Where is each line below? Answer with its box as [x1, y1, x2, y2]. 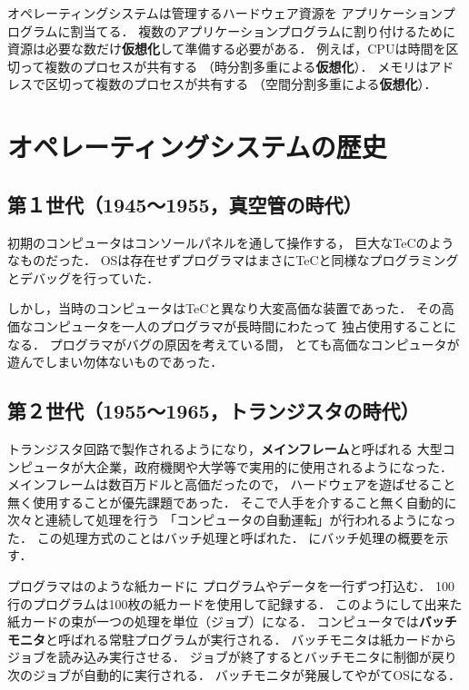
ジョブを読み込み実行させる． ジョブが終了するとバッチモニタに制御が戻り [7, 647, 457, 666]
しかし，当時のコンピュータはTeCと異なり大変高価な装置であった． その [7, 299, 442, 318]
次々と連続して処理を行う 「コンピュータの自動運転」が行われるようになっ [7, 510, 456, 529]
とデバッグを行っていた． [7, 268, 160, 287]
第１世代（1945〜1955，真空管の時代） [7, 190, 363, 218]
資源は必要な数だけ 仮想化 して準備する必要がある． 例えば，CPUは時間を [7, 39, 446, 58]
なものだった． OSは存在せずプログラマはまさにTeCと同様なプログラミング [7, 251, 459, 270]
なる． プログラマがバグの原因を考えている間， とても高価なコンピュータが [7, 334, 460, 353]
